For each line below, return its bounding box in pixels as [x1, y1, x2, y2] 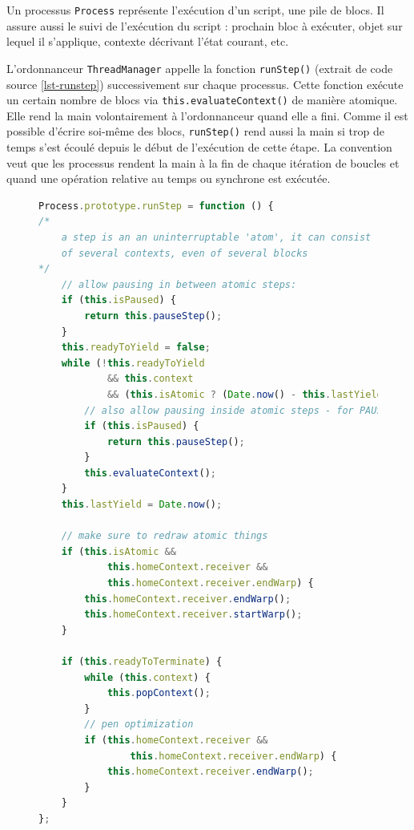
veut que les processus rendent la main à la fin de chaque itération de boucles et [6, 154, 400, 171]
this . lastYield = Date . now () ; [61, 499, 223, 511]
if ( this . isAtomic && [61, 545, 176, 557]
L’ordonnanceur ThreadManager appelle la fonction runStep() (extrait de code [6, 59, 393, 76]
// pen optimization [84, 719, 194, 731]
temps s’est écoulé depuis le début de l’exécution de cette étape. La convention [6, 139, 392, 155]
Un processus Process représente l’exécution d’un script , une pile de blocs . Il [6, 2, 384, 18]
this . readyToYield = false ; [61, 342, 211, 354]
